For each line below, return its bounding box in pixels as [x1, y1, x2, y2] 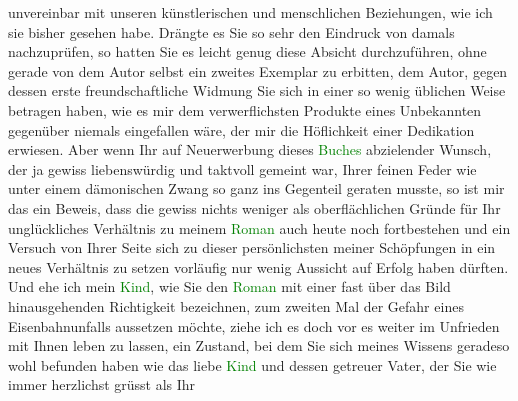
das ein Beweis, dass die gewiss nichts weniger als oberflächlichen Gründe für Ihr [8, 197, 501, 218]
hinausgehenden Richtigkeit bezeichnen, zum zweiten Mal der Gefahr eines [8, 295, 464, 316]
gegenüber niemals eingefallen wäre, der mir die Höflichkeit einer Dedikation [8, 119, 475, 140]
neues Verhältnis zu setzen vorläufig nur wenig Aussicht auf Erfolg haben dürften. [8, 256, 509, 277]
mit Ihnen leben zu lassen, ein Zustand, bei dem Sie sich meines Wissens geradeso [8, 335, 510, 356]
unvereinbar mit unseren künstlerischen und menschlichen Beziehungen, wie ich [8, 2, 493, 22]
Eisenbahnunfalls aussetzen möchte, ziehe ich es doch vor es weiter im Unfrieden [8, 315, 500, 336]
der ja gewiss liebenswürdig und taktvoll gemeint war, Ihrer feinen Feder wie [8, 158, 477, 179]
